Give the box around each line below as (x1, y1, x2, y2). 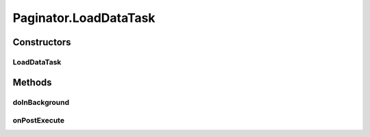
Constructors (12, 36, 71, 48)
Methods (12, 76, 52, 88)
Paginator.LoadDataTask (12, 10, 156, 25)
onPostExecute (12, 116, 65, 125)
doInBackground (12, 97, 70, 107)
